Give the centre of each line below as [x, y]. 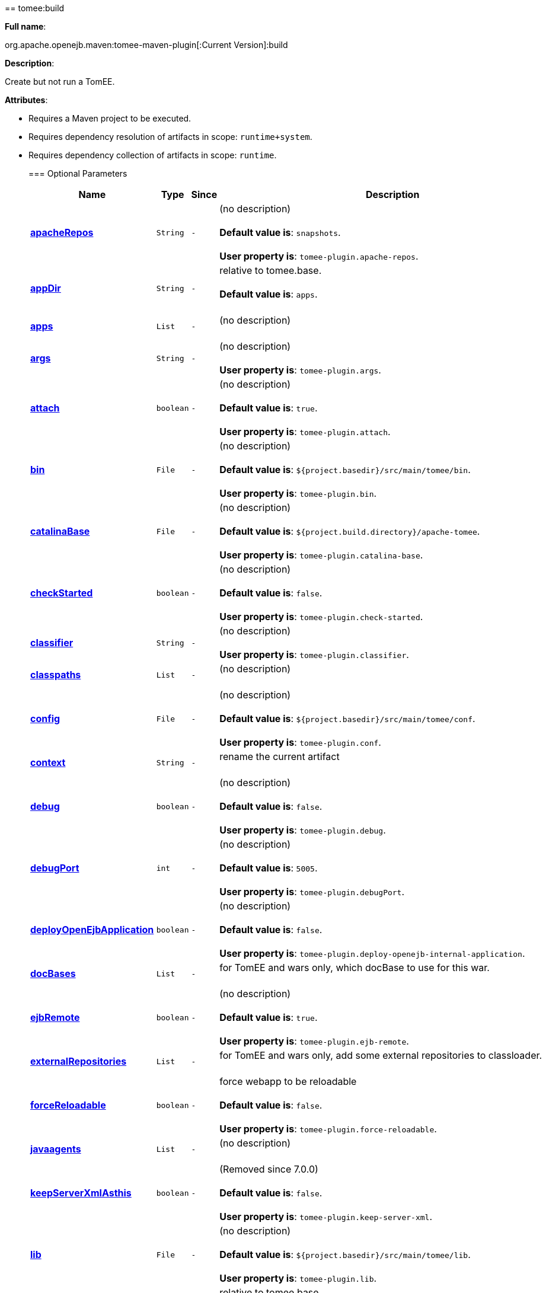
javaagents [56, 1149]
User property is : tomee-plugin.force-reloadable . [328, 1129]
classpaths [56, 675]
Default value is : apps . [269, 294]
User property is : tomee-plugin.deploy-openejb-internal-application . [372, 953]
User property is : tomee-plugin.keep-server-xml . [326, 1217]
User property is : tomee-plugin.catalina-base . [321, 555]
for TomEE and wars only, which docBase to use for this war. [355, 968]
